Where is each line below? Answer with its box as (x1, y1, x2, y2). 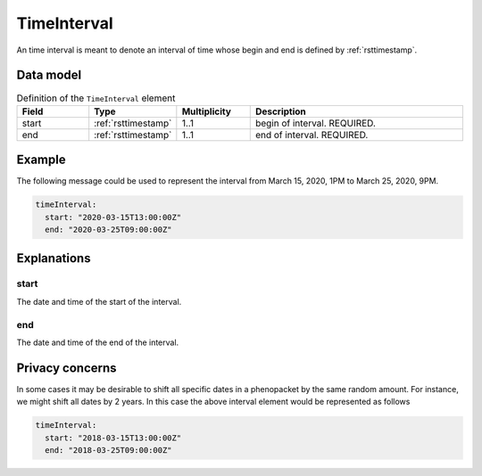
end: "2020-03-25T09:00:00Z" (45, 225, 173, 235)
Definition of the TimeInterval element (16, 92, 176, 104)
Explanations (16, 250, 91, 266)
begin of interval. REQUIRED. (254, 117, 377, 129)
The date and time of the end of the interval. (16, 337, 179, 348)
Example (16, 152, 66, 168)
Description (254, 105, 307, 118)
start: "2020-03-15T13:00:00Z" (45, 212, 182, 222)
